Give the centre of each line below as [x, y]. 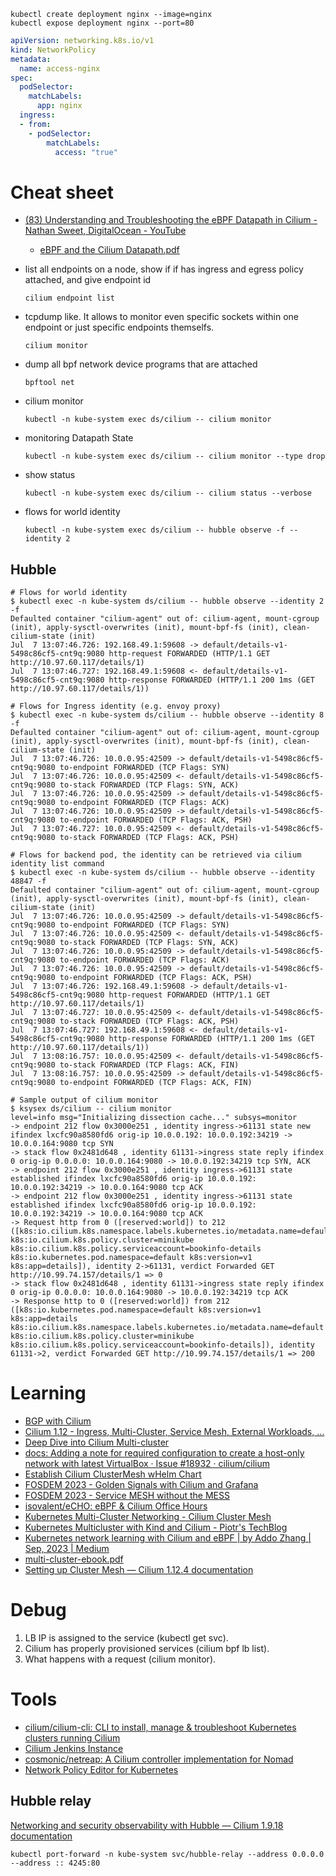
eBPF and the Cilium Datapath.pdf [109, 250]
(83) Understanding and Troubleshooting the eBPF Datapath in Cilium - [171, 220]
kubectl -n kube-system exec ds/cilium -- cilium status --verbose [168, 493]
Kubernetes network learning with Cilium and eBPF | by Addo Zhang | [168, 1538]
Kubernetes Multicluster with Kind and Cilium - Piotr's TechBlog [156, 1527]
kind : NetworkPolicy [53, 50]
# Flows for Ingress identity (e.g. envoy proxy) [116, 706]
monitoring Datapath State [79, 438]
